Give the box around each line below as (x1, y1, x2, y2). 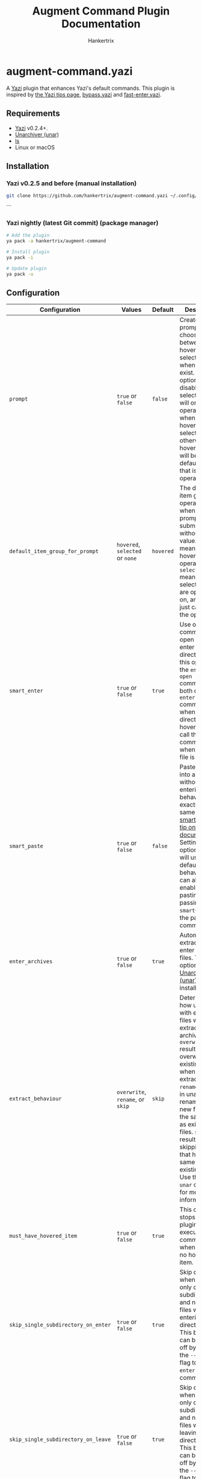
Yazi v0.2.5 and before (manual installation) (6, 179, 137, 188)
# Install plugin (6, 249, 50, 255)
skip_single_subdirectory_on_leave (9, 1436, 111, 1443)
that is (179, 466, 197, 475)
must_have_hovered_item (9, 1232, 78, 1240)
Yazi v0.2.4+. (14, 124, 48, 131)
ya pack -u (6, 271, 34, 277)
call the (179, 730, 200, 739)
